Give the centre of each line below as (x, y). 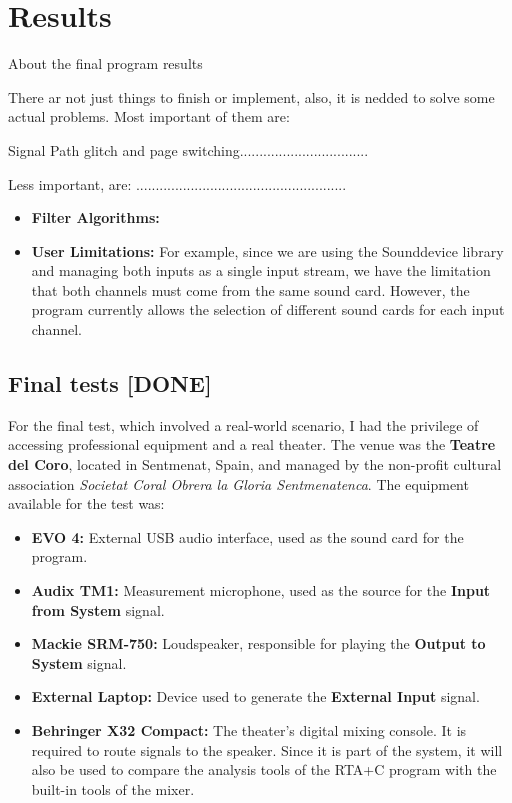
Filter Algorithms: (95, 217)
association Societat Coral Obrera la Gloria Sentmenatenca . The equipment (238, 483)
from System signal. (98, 609)
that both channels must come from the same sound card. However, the (250, 289)
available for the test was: (86, 503)
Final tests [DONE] (110, 383)
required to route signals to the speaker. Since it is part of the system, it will (267, 749)
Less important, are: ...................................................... (177, 183)
